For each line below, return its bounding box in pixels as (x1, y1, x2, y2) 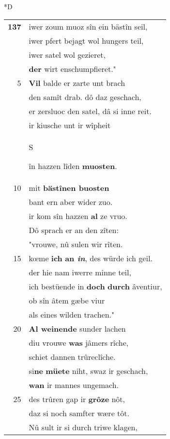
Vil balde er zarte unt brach (29, 77, 125, 88)
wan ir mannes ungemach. (29, 379, 119, 390)
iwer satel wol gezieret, (29, 49, 106, 60)
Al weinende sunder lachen (29, 322, 126, 334)
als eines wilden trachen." (29, 308, 115, 320)
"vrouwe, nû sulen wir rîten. (29, 238, 123, 250)
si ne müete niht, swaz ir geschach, (29, 365, 148, 376)
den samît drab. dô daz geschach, (29, 91, 141, 102)
